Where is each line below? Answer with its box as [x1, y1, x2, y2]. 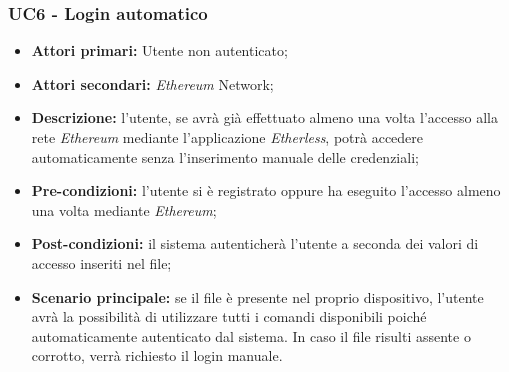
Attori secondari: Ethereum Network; [31, 73, 274, 94]
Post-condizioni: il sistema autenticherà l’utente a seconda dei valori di [31, 233, 479, 254]
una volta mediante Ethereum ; [31, 199, 217, 220]
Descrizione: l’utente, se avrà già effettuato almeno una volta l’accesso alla [31, 107, 498, 128]
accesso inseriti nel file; [31, 252, 172, 273]
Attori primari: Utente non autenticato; [31, 40, 288, 61]
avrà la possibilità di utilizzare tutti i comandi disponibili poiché [31, 306, 427, 327]
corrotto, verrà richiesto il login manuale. [31, 345, 283, 366]
